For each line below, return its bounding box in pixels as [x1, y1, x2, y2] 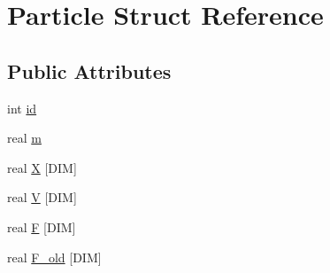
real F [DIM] [7, 217, 76, 236]
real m [7, 129, 42, 147]
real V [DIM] [7, 188, 77, 207]
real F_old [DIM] [7, 247, 102, 266]
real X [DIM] [7, 158, 77, 176]
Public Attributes [7, 57, 172, 84]
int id [7, 98, 37, 117]
